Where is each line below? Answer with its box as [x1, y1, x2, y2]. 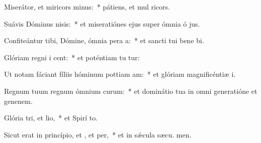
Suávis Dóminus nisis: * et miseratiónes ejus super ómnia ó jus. [4, 18, 200, 29]
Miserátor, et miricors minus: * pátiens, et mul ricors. [4, 2, 170, 12]
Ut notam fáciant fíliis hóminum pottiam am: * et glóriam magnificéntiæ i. [4, 69, 236, 79]
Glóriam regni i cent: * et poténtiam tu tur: [4, 52, 140, 62]
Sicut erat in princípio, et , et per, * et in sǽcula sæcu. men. [4, 129, 192, 139]
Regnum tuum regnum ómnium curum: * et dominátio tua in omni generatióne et [4, 85, 257, 96]
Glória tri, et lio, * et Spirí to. [4, 112, 98, 123]
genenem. [4, 95, 33, 106]
